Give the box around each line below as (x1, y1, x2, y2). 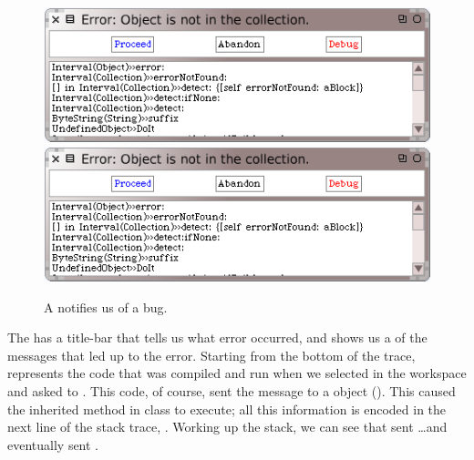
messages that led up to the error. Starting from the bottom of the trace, (7, 345, 416, 364)
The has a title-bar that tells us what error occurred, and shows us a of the (7, 328, 428, 347)
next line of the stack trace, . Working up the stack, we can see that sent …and (7, 417, 448, 436)
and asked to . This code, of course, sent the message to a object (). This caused (7, 381, 456, 400)
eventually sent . (7, 434, 99, 454)
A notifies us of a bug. (44, 297, 168, 316)
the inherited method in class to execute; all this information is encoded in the (7, 399, 447, 418)
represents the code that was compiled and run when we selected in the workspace (7, 363, 467, 383)
